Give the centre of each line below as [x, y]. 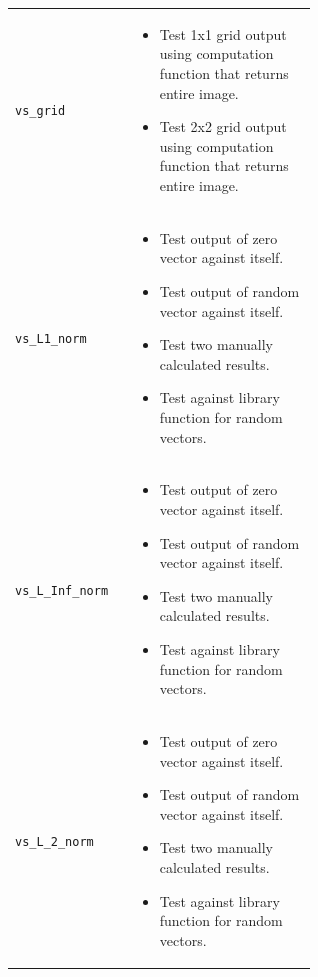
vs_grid [40, 111]
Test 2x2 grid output [223, 126]
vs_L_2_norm [54, 842]
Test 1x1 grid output [223, 33]
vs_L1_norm [51, 339]
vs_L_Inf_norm [62, 590]
